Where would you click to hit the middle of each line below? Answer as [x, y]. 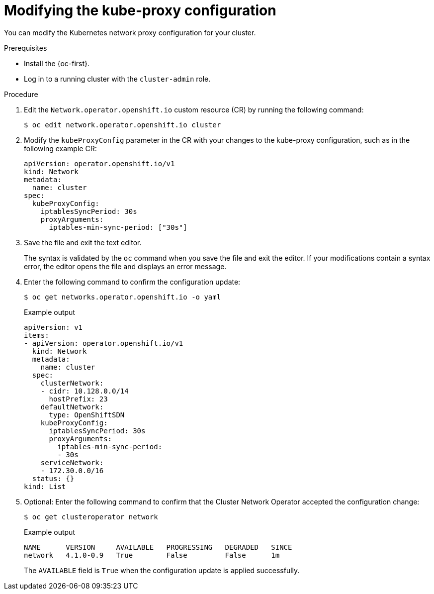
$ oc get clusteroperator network [91, 517]
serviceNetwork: [72, 462]
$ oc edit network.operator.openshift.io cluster [123, 125]
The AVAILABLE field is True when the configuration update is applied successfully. [162, 570]
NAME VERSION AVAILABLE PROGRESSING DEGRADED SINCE [158, 547]
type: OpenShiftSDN [87, 415]
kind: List [45, 486]
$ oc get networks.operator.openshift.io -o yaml [123, 297]
